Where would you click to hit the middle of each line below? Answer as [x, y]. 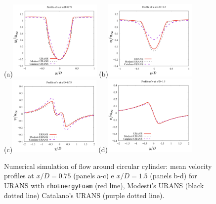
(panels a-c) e [94, 176]
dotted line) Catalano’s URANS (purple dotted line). [84, 195]
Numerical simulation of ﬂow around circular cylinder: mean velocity [108, 166]
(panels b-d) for [173, 176]
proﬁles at [19, 176]
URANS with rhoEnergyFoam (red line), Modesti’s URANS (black [104, 185]
